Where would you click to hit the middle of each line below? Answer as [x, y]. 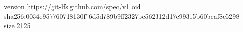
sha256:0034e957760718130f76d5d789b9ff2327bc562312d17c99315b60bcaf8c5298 [122, 16]
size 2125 [17, 25]
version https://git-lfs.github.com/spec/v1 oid [72, 6]
